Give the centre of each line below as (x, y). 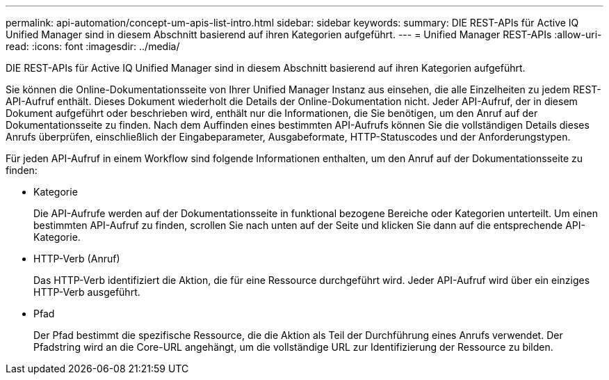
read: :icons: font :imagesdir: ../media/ (93, 46)
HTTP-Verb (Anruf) (77, 259)
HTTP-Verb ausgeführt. (87, 292)
